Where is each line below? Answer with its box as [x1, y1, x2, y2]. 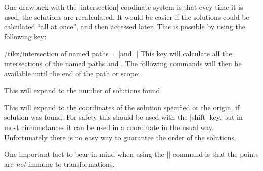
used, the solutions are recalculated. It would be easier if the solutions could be [4, 11, 249, 22]
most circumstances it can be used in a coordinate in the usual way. [4, 121, 214, 132]
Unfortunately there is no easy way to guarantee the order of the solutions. [4, 132, 237, 142]
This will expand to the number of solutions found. [4, 85, 162, 96]
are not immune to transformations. [4, 158, 115, 169]
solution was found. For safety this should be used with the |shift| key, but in [4, 112, 243, 122]
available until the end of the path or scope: [4, 68, 140, 78]
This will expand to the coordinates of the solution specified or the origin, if [4, 102, 240, 112]
